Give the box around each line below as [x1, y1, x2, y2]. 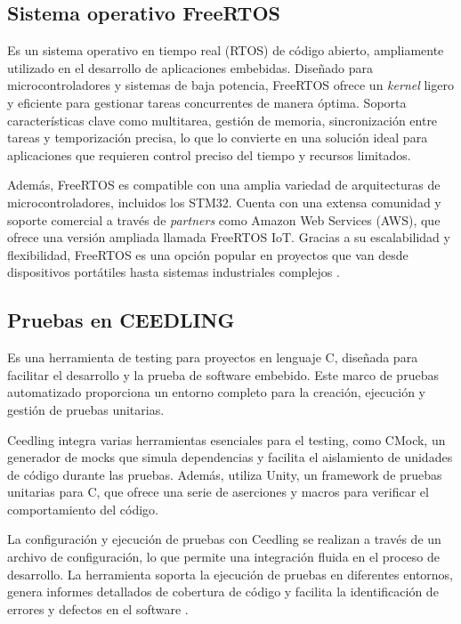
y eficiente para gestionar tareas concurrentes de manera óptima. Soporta [7, 93, 407, 111]
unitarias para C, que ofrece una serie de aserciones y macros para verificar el [7, 482, 429, 501]
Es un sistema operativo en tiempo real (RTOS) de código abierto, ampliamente [7, 41, 444, 60]
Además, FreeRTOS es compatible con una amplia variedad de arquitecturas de [7, 175, 441, 194]
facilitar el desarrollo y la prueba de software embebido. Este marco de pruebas [7, 365, 439, 384]
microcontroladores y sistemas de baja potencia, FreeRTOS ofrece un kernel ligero [7, 76, 454, 94]
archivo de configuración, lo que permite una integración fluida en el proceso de [7, 547, 441, 566]
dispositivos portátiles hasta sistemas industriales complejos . [7, 263, 340, 281]
